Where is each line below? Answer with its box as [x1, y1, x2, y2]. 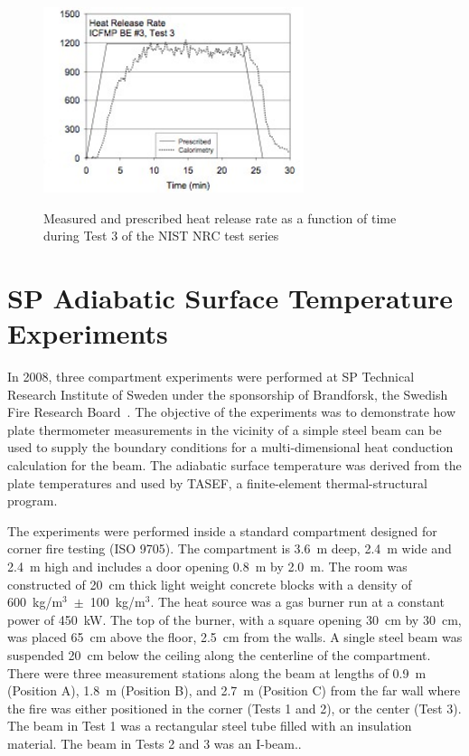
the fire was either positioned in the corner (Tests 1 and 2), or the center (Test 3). [7, 698, 462, 717]
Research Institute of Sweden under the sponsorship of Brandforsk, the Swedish [7, 384, 448, 403]
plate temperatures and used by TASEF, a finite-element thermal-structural [7, 473, 427, 492]
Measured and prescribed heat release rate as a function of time [43, 208, 397, 227]
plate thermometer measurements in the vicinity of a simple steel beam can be [7, 420, 442, 439]
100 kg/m [89, 592, 145, 611]
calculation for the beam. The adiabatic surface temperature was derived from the [7, 455, 462, 474]
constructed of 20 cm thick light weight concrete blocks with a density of [7, 574, 412, 593]
